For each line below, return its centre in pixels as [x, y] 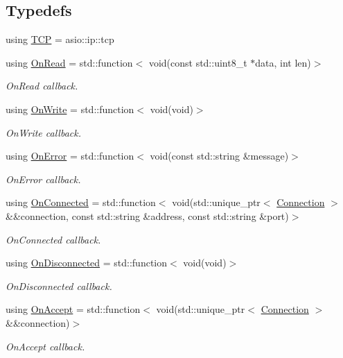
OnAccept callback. [45, 346]
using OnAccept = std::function [73, 309]
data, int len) [283, 62]
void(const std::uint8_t [198, 62]
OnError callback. [43, 179]
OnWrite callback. [44, 132]
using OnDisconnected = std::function [87, 263]
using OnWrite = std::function [70, 109]
